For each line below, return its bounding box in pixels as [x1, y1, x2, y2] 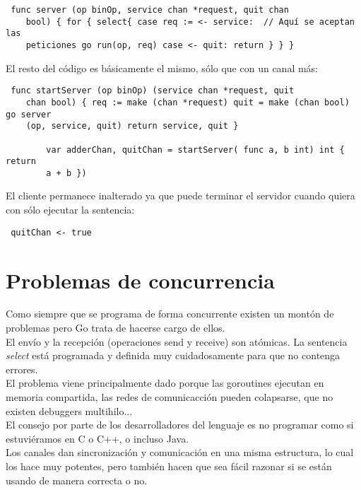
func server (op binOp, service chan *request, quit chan [11, 5, 289, 15]
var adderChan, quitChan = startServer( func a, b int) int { [46, 144, 345, 155]
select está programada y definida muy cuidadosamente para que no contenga [6, 348, 341, 363]
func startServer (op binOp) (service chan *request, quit [11, 86, 295, 96]
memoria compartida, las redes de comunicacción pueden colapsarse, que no [6, 390, 333, 404]
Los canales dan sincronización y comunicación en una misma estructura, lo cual [6, 445, 354, 460]
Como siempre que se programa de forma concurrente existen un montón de [6, 306, 334, 321]
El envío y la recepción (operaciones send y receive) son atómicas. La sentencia [6, 334, 348, 349]
